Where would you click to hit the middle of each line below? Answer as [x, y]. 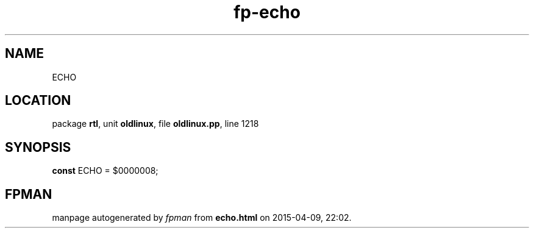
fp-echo [267, 12]
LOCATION [38, 101]
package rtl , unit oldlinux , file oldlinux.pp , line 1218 [155, 124]
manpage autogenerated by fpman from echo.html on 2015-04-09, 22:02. [202, 218]
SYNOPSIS [38, 147]
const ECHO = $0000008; [105, 171]
